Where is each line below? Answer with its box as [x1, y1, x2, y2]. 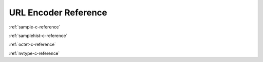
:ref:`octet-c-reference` [9, 41, 56, 48]
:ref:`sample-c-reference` [9, 24, 60, 30]
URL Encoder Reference [9, 7, 107, 18]
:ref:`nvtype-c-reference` [9, 50, 60, 56]
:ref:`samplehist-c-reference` [9, 33, 68, 38]
